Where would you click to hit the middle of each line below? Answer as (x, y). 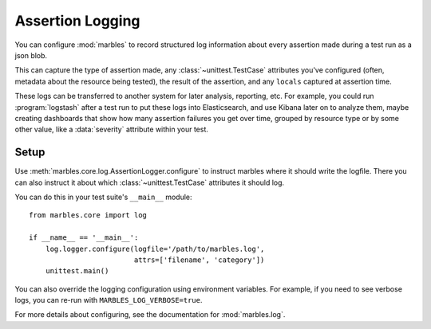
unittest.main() (77, 271)
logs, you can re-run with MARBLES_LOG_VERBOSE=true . (109, 300)
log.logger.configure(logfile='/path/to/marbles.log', (155, 249)
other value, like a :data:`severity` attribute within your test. (112, 129)
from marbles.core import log (88, 215)
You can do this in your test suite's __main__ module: (103, 197)
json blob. (31, 55)
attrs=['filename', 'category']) (199, 260)
